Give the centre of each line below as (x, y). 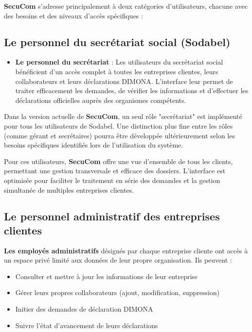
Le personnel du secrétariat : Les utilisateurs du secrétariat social (119, 62)
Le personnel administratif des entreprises (112, 216)
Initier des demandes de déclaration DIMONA (84, 309)
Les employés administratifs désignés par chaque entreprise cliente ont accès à (126, 250)
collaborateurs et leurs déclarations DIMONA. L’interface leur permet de (124, 81)
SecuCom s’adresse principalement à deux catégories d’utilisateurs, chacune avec (126, 6)
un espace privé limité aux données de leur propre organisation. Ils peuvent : (118, 260)
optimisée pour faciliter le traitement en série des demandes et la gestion (112, 180)
